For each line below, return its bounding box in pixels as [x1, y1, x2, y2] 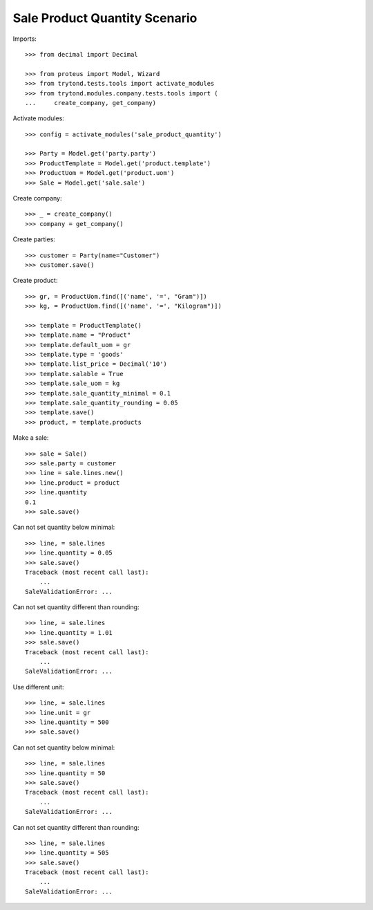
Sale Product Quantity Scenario [12, 10, 198, 26]
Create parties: [12, 235, 55, 243]
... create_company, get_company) [25, 99, 157, 106]
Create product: [12, 277, 58, 285]
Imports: [12, 35, 37, 43]
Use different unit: [12, 682, 64, 691]
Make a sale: [12, 434, 49, 442]
